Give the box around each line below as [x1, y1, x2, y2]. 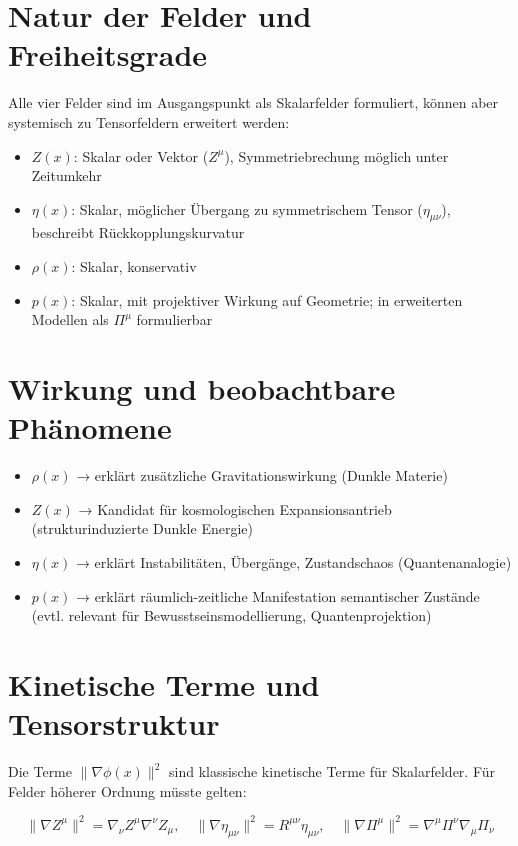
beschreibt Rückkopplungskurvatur [31, 222, 245, 243]
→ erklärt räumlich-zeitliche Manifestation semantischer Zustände [75, 585, 480, 606]
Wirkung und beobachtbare [8, 368, 396, 409]
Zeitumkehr [31, 165, 102, 186]
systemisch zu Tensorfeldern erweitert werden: [8, 111, 290, 132]
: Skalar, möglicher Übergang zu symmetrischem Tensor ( [71, 198, 423, 219]
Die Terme [8, 761, 72, 782]
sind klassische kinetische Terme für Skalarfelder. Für [169, 761, 496, 782]
